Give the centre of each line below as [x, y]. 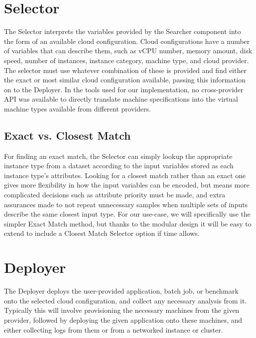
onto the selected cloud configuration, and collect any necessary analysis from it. [126, 300]
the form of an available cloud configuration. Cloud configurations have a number [127, 41]
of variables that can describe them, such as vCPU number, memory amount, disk [128, 51]
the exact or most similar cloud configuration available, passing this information [125, 80]
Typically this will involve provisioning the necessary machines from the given [122, 310]
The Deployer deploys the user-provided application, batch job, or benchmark [121, 291]
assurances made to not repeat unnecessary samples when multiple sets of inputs [126, 204]
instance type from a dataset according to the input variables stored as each [119, 166]
